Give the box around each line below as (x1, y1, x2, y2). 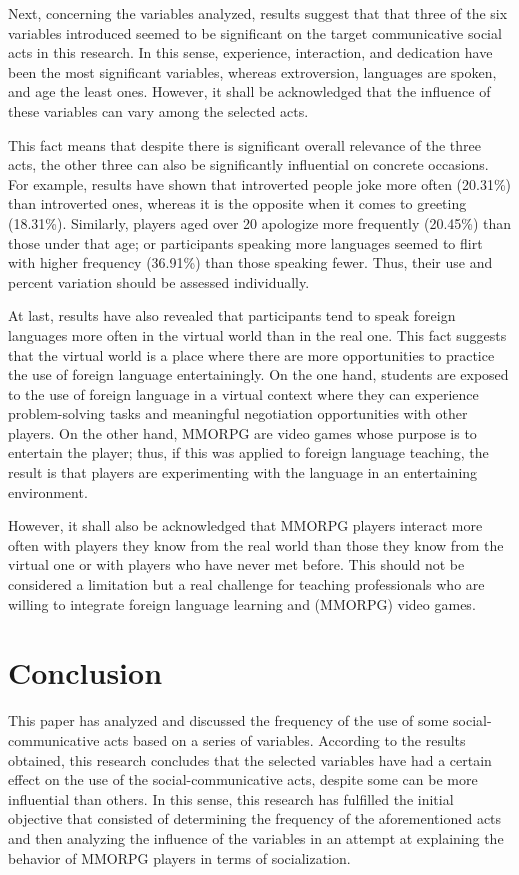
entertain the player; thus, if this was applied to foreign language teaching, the (8, 442, 489, 463)
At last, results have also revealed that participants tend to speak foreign (8, 305, 456, 326)
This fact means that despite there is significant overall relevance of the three (8, 134, 481, 155)
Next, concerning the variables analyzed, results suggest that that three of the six (8, 3, 508, 23)
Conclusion (8, 652, 163, 693)
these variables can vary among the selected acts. (8, 100, 309, 121)
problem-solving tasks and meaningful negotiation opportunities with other (8, 403, 468, 424)
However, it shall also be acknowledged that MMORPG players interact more (8, 515, 483, 536)
